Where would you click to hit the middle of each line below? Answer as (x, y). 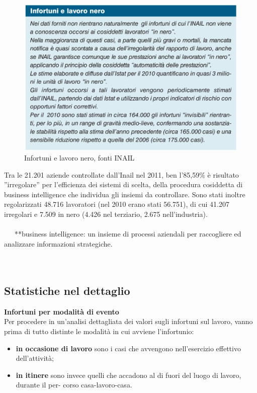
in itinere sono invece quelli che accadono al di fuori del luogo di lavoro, (128, 375)
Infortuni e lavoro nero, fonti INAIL (79, 158)
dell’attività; (35, 358)
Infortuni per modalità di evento (62, 311)
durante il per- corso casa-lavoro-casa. (74, 385)
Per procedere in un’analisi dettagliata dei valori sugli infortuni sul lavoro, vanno (128, 321)
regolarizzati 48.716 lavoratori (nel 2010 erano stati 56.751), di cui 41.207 (117, 204)
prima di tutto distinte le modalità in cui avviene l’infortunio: (99, 331)
